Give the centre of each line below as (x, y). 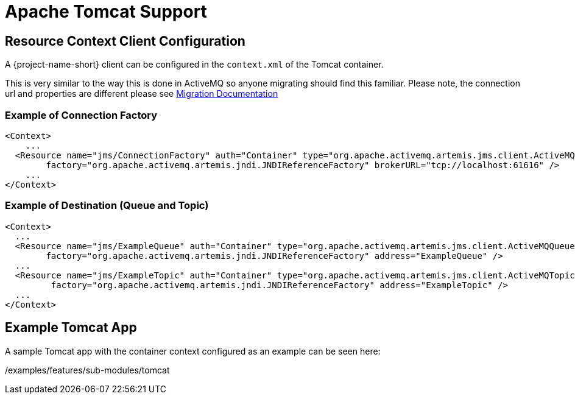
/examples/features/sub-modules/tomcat (87, 370)
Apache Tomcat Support (106, 12)
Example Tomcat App (71, 328)
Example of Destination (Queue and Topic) (107, 206)
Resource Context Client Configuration (125, 41)
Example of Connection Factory (81, 115)
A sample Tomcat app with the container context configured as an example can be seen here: (193, 351)
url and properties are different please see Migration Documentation (142, 94)
